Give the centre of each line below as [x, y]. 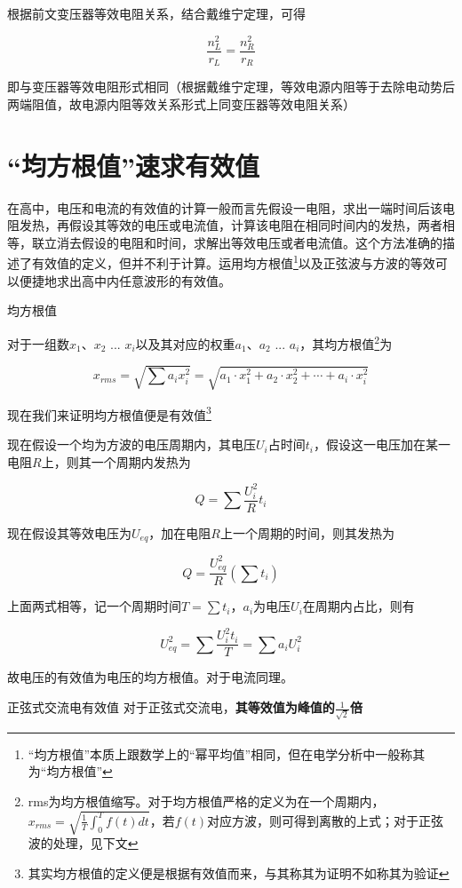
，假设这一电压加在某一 [382, 444]
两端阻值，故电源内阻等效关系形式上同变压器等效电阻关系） [181, 103]
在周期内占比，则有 [358, 606]
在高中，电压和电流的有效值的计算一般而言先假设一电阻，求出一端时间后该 [225, 207]
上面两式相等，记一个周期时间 [94, 606]
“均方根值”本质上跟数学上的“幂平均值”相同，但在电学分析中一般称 [220, 753]
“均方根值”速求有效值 [133, 165]
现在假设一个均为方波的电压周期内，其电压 [131, 444]
